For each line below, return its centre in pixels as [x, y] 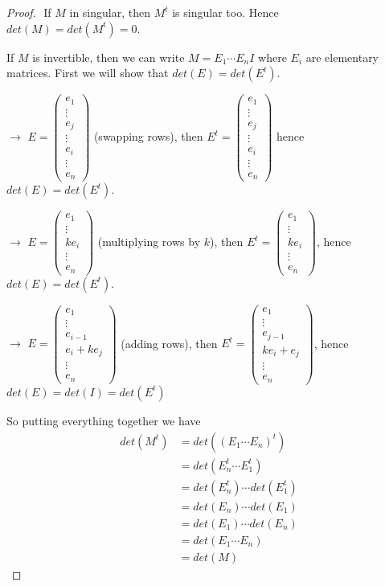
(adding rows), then [169, 343]
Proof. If [29, 12]
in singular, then [110, 12]
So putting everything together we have [104, 420]
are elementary [342, 57]
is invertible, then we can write [109, 57]
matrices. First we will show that [88, 73]
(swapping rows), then [148, 136]
